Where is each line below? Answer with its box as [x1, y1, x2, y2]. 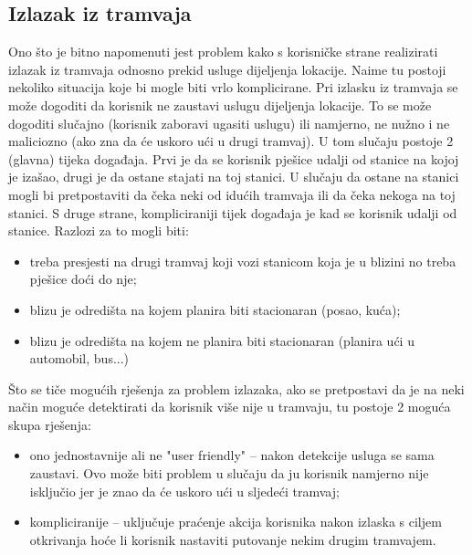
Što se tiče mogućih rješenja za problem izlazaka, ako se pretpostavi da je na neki [8, 379, 465, 398]
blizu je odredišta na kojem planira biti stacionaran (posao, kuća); [29, 299, 401, 319]
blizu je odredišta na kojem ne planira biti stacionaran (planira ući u [29, 330, 414, 350]
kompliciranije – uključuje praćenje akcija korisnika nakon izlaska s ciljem [29, 512, 442, 531]
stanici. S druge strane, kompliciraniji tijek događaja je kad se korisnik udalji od [8, 203, 457, 222]
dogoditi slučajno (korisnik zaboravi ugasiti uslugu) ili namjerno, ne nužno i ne [8, 113, 450, 132]
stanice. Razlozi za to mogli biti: [8, 221, 189, 240]
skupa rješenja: [8, 414, 91, 434]
